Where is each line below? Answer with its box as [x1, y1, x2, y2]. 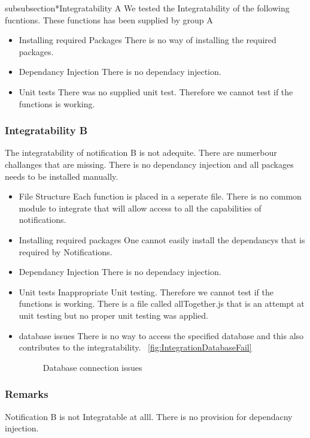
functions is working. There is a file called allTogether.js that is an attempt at [19, 297, 305, 310]
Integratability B [5, 123, 88, 138]
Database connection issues [42, 361, 142, 373]
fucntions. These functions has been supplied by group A [5, 13, 213, 26]
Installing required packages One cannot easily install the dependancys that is [19, 233, 305, 246]
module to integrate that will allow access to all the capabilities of [19, 201, 262, 214]
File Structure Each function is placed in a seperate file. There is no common [19, 190, 302, 203]
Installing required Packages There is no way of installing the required [19, 34, 276, 46]
